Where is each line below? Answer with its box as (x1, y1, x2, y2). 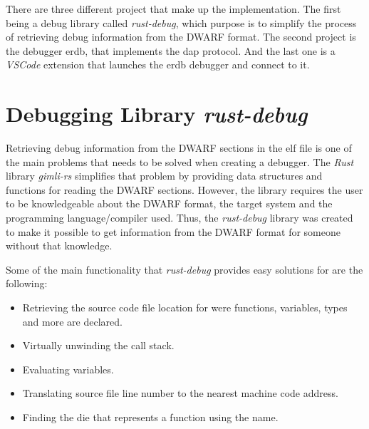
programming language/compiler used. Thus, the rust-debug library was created (6, 210, 353, 225)
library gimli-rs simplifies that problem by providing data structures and (6, 168, 323, 183)
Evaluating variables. (22, 361, 114, 376)
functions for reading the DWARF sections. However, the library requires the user (6, 182, 363, 197)
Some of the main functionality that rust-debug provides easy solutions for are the (6, 262, 363, 276)
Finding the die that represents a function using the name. (22, 410, 279, 424)
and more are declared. (22, 314, 123, 329)
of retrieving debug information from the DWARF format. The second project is (6, 29, 356, 44)
